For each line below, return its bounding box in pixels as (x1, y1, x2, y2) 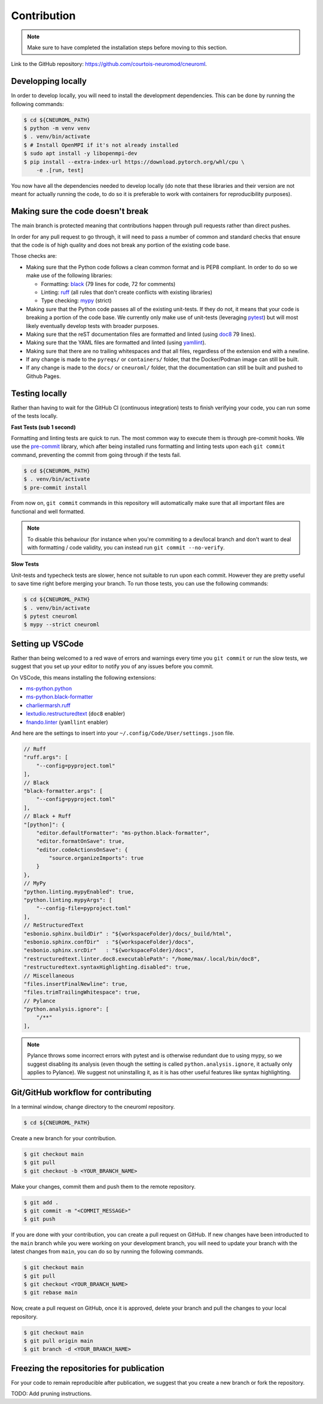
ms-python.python (26, 685, 72, 692)
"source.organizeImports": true (48, 855, 144, 862)
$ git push (23, 1216, 56, 1223)
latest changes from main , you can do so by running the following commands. (11, 1248, 203, 1255)
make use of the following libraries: (26, 272, 113, 279)
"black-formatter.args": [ (23, 787, 103, 794)
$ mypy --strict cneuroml (23, 621, 100, 628)
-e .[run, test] (36, 167, 84, 173)
